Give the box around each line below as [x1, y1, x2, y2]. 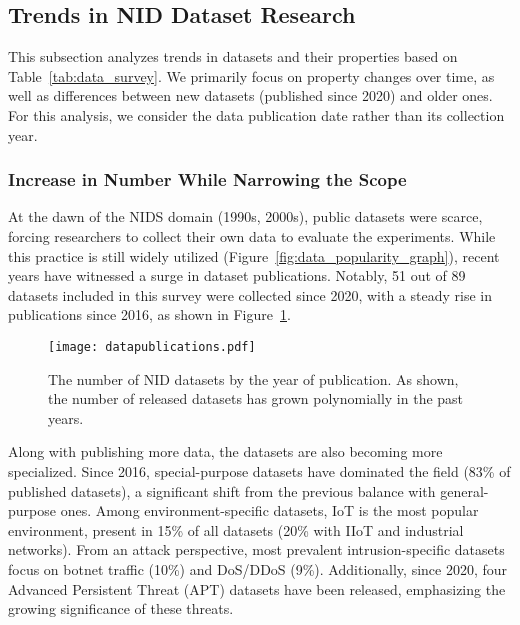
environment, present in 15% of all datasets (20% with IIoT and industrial [8, 519, 464, 540]
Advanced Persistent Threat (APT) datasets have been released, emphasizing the [8, 578, 506, 599]
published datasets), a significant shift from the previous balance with [8, 480, 436, 501]
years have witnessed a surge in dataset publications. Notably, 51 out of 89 [8, 265, 466, 286]
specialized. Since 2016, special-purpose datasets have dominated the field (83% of [8, 460, 511, 481]
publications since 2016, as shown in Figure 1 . [8, 304, 291, 325]
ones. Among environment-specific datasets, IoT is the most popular [60, 500, 479, 521]
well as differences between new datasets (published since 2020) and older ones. [8, 85, 493, 106]
